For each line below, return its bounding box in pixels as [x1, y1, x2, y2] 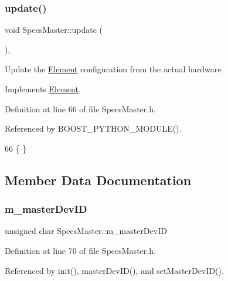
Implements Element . [5, 83, 81, 95]
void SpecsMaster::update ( [5, 24, 103, 36]
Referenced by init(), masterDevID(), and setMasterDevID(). [5, 264, 224, 276]
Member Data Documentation [5, 170, 192, 189]
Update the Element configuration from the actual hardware [5, 63, 222, 75]
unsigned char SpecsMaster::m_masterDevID [5, 225, 167, 237]
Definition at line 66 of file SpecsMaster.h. [5, 102, 156, 115]
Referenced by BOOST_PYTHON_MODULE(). [5, 122, 182, 135]
